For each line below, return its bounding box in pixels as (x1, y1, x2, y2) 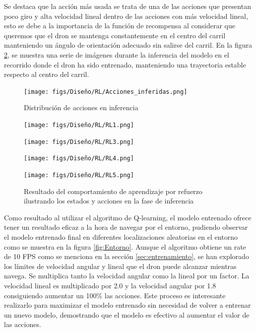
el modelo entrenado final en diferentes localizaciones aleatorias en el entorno (4, 232, 238, 242)
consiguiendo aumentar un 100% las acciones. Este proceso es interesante (4, 290, 226, 300)
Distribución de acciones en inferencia (24, 102, 138, 113)
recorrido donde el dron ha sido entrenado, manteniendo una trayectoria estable (4, 59, 246, 69)
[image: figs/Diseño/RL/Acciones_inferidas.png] (24, 88, 188, 95)
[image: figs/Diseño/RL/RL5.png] (24, 171, 134, 179)
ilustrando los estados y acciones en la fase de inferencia (24, 196, 194, 206)
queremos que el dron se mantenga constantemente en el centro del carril (4, 30, 226, 40)
